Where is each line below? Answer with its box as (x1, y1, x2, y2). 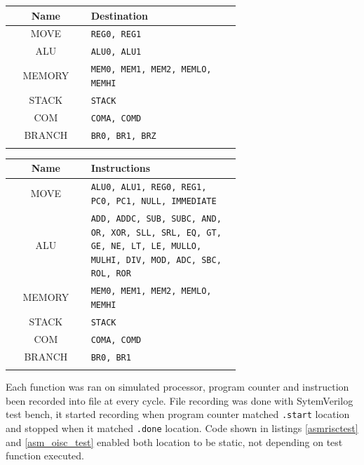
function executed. (6, 448, 85, 463)
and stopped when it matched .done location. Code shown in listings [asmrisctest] (6, 421, 358, 435)
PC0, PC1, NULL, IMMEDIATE (90, 196, 217, 206)
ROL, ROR (90, 269, 131, 279)
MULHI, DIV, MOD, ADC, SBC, (90, 255, 222, 265)
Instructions (90, 161, 151, 175)
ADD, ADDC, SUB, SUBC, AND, (90, 213, 222, 224)
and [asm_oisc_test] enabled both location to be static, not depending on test (6, 434, 343, 449)
